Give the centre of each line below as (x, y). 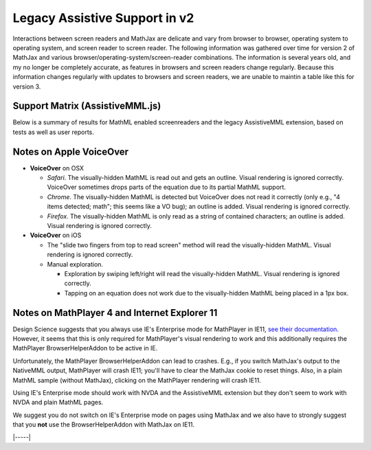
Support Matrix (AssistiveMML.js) (87, 106)
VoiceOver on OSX (57, 168)
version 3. (27, 87)
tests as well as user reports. (53, 132)
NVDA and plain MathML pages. (58, 403)
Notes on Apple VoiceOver (71, 151)
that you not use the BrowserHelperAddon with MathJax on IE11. (104, 425)
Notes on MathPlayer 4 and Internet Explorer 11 (115, 313)
